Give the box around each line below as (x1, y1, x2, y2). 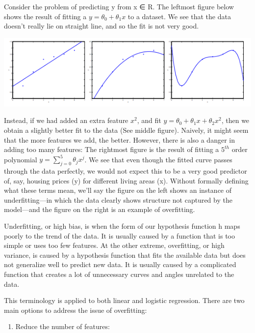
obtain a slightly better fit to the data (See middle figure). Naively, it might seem (4, 124, 249, 135)
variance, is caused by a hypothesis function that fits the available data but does (4, 249, 246, 260)
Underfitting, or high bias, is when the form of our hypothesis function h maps (4, 221, 240, 231)
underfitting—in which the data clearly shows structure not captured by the (4, 194, 232, 205)
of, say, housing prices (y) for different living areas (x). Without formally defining (4, 175, 249, 185)
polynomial (4, 154, 37, 164)
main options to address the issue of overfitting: (4, 304, 147, 315)
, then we (221, 115, 250, 125)
